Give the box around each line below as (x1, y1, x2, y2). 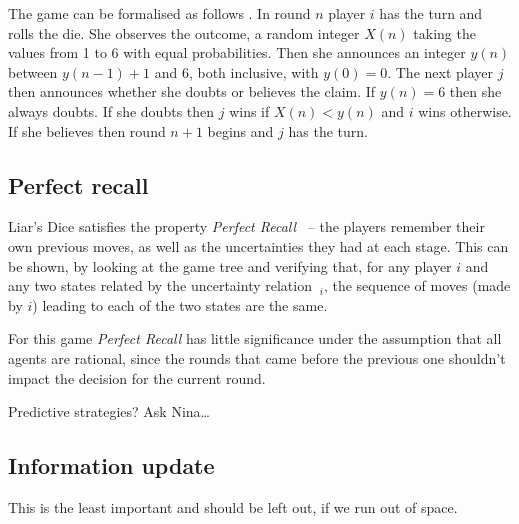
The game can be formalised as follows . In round (8, 3, 311, 23)
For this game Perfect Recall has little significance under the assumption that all (8, 328, 502, 349)
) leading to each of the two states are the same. (32, 294, 328, 315)
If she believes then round (8, 120, 166, 141)
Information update (8, 450, 215, 481)
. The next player (387, 61, 494, 82)
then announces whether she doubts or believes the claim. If (8, 81, 376, 102)
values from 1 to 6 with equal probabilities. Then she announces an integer (8, 42, 466, 63)
